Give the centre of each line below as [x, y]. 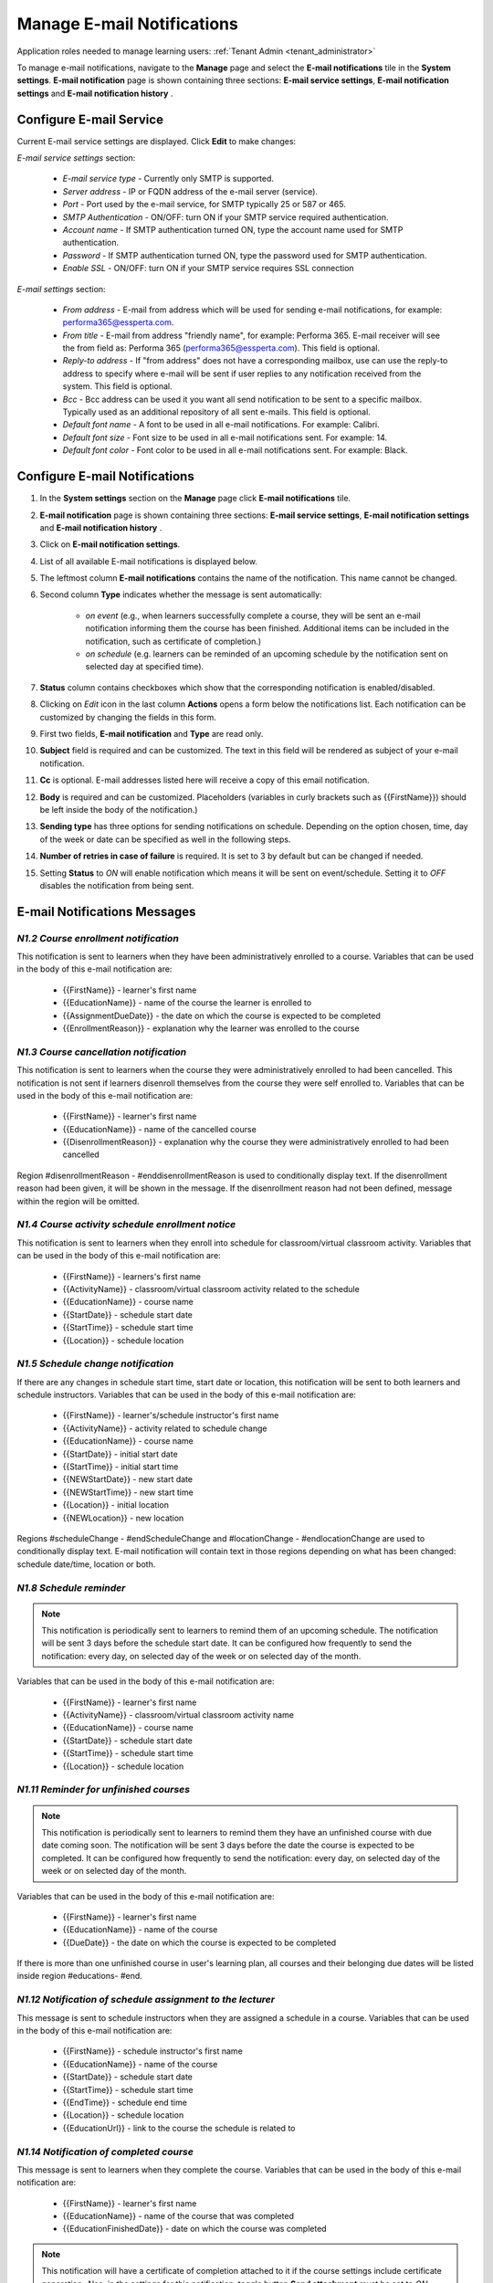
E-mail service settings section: [76, 158]
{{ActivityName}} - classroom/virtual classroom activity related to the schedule [211, 1289]
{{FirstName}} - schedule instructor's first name [153, 2051]
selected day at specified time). [145, 667]
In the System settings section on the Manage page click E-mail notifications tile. [195, 499]
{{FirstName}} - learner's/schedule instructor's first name [171, 1415]
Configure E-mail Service [90, 119]
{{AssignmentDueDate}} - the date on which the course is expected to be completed [221, 1015]
